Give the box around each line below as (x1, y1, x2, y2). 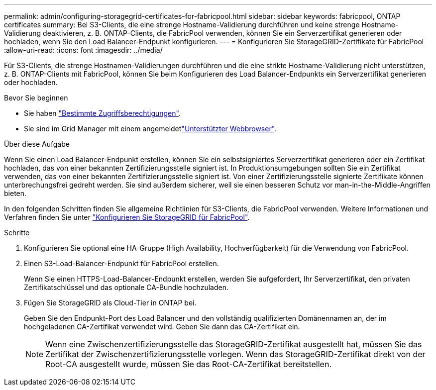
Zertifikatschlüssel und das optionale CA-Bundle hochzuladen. (24, 283, 228, 292)
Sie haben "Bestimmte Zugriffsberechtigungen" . (24, 109, 181, 117)
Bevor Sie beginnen (4, 94, 68, 102)
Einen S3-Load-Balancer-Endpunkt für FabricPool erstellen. (24, 259, 219, 268)
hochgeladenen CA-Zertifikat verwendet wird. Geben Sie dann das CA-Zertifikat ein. (24, 322, 300, 331)
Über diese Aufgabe (4, 140, 70, 148)
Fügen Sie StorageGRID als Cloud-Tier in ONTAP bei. (24, 298, 197, 307)
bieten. (4, 189, 27, 197)
